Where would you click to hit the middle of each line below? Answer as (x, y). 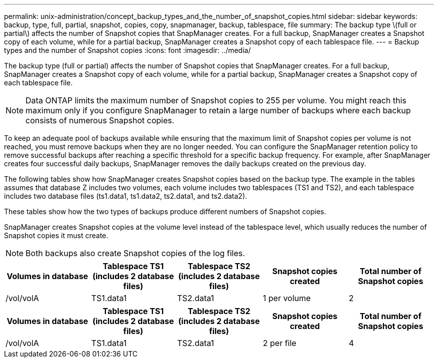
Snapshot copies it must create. (56, 235)
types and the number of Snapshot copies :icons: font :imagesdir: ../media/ (127, 50)
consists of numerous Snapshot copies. (100, 120)
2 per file (279, 343)
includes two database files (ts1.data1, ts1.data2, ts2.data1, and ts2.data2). (126, 196)
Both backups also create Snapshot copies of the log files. (135, 253)
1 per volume (287, 298)
